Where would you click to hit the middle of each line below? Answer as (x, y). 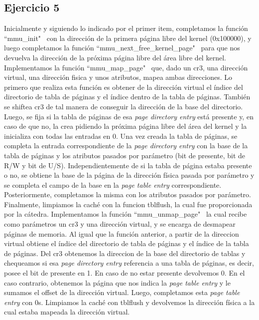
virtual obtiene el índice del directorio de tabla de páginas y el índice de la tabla (127, 243)
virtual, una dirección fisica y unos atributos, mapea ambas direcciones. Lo (118, 77)
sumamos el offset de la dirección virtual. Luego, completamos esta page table (122, 292)
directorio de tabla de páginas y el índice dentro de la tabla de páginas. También (127, 97)
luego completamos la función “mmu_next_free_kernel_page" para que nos (122, 48)
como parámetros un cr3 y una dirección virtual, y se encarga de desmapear (120, 224)
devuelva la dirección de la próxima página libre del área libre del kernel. (115, 57)
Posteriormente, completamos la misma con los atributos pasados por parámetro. (128, 194)
